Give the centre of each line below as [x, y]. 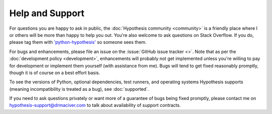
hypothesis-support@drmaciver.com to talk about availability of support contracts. [95, 105]
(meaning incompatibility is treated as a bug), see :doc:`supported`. [79, 89]
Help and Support [47, 13]
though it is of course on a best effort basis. [55, 73]
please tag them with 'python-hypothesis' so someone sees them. [78, 42]
